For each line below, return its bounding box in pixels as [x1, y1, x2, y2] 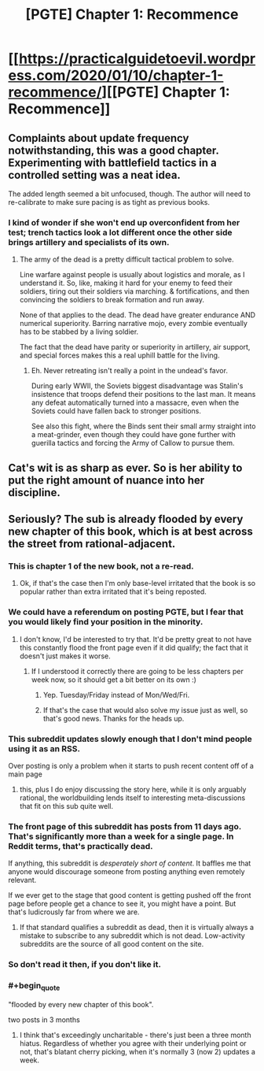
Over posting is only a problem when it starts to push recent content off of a [8, 761, 254, 770]
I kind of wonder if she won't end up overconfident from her [8, 217, 240, 228]
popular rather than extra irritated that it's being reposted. [19, 587, 207, 596]
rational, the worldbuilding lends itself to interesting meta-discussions [19, 793, 246, 802]
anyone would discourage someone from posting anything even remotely [8, 867, 245, 876]
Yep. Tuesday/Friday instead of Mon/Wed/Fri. [42, 690, 190, 699]
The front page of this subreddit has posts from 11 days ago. [8, 821, 242, 832]
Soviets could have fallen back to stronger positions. [31, 406, 202, 416]
